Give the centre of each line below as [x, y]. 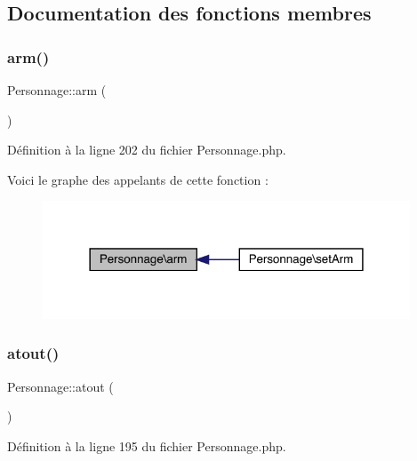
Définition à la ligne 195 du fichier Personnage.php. [147, 445]
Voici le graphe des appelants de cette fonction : [138, 179]
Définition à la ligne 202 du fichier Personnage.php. [147, 150]
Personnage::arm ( [57, 90]
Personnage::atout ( [60, 386]
